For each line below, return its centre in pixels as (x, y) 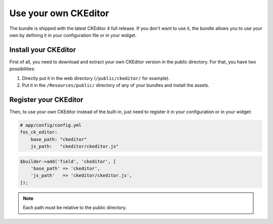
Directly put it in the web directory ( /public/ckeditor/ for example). (96, 78)
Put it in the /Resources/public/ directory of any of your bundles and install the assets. (116, 85)
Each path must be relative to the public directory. (75, 208)
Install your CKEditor (43, 50)
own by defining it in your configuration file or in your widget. (73, 35)
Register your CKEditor (46, 99)
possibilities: (22, 69)
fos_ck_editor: (39, 132)
